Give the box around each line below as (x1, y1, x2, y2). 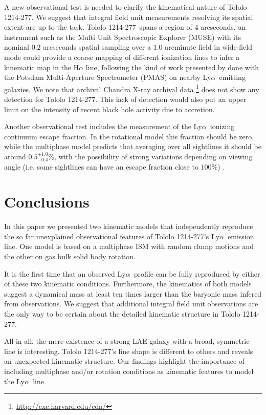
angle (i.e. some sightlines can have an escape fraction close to (4, 161, 198, 172)
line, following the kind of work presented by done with (85, 61, 259, 72)
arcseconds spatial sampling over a (43, 42, 151, 52)
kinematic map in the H (4, 61, 79, 72)
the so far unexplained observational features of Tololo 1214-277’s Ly (4, 231, 220, 241)
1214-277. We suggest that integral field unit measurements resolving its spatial (4, 11, 253, 22)
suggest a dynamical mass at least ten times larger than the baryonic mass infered (4, 288, 262, 299)
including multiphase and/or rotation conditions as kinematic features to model (4, 366, 254, 376)
